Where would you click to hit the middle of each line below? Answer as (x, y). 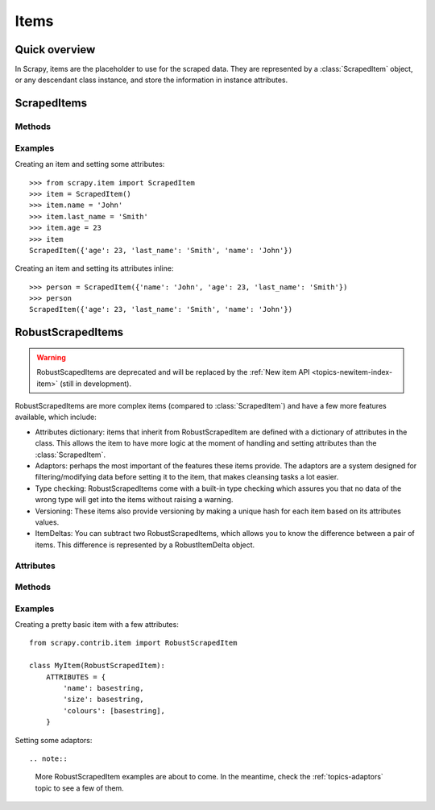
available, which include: (56, 417)
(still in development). (95, 384)
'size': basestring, (104, 700)
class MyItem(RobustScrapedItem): (97, 666)
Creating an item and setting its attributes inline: (94, 268)
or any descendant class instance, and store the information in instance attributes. (151, 80)
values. (47, 522)
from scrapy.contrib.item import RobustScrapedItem (133, 643)
